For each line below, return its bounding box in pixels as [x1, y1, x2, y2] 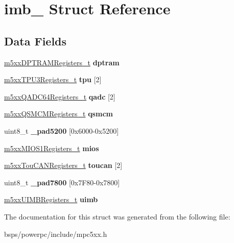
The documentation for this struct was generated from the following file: [4, 211, 230, 222]
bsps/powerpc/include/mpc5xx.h [4, 228, 107, 239]
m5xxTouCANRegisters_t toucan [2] [4, 160, 123, 171]
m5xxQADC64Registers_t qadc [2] [4, 91, 115, 102]
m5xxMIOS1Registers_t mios [4, 142, 99, 153]
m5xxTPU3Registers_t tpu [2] [4, 74, 102, 85]
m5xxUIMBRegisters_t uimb [4, 194, 98, 205]
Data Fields [4, 33, 67, 48]
